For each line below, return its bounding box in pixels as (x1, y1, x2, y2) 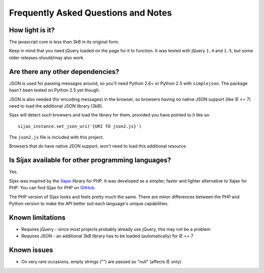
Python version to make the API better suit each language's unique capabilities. (9, 201, 169, 206)
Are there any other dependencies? (9, 68, 119, 76)
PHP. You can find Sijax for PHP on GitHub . (9, 185, 96, 191)
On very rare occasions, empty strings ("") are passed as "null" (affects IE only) (21, 259, 182, 265)
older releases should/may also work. (9, 54, 85, 61)
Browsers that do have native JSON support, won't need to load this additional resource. (9, 143, 187, 149)
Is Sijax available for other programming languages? (9, 156, 171, 164)
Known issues (9, 246, 53, 254)
